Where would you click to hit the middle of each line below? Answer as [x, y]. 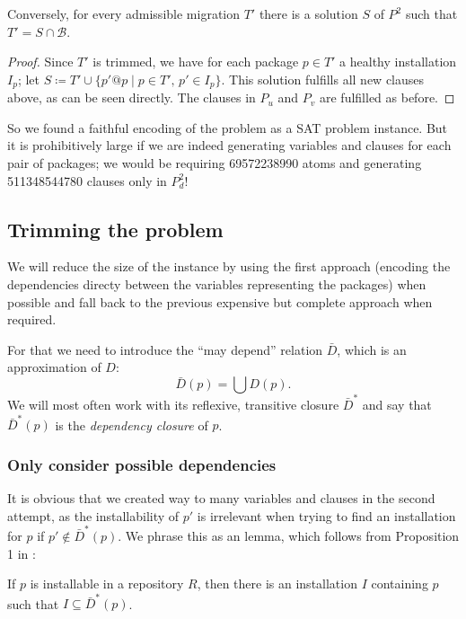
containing [400, 584]
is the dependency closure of [132, 424]
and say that [397, 404]
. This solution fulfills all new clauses [323, 79]
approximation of [54, 367]
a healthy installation [398, 62]
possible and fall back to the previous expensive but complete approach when [220, 301]
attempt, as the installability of [93, 515]
